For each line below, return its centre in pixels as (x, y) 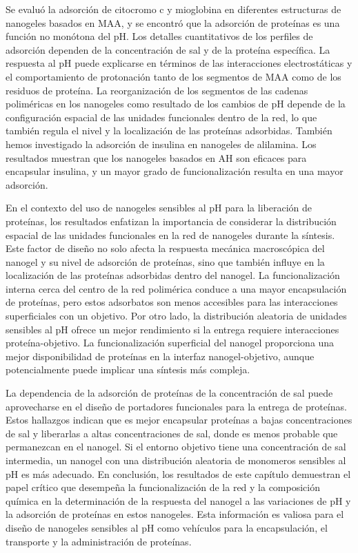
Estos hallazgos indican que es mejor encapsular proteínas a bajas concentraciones (179, 420)
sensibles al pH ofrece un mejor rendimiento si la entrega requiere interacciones (172, 329)
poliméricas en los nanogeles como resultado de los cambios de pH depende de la (176, 104)
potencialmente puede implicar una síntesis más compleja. (128, 369)
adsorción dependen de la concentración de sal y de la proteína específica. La (168, 49)
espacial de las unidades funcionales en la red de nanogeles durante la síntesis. (170, 234)
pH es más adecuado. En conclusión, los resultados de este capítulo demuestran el (178, 473)
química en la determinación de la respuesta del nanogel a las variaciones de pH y (178, 500)
